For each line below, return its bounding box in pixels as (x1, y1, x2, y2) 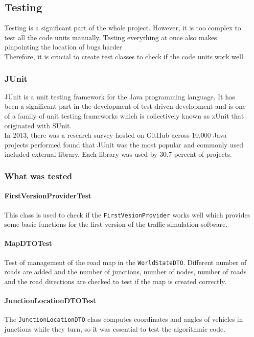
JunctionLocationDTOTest (4, 295, 96, 306)
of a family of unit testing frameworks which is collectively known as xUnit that (4, 110, 244, 120)
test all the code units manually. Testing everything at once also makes (4, 32, 217, 42)
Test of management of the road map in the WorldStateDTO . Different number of (4, 257, 247, 267)
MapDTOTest (4, 238, 52, 248)
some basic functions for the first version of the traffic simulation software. (4, 219, 228, 229)
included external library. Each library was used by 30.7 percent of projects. (4, 149, 232, 159)
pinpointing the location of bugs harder (4, 42, 122, 52)
